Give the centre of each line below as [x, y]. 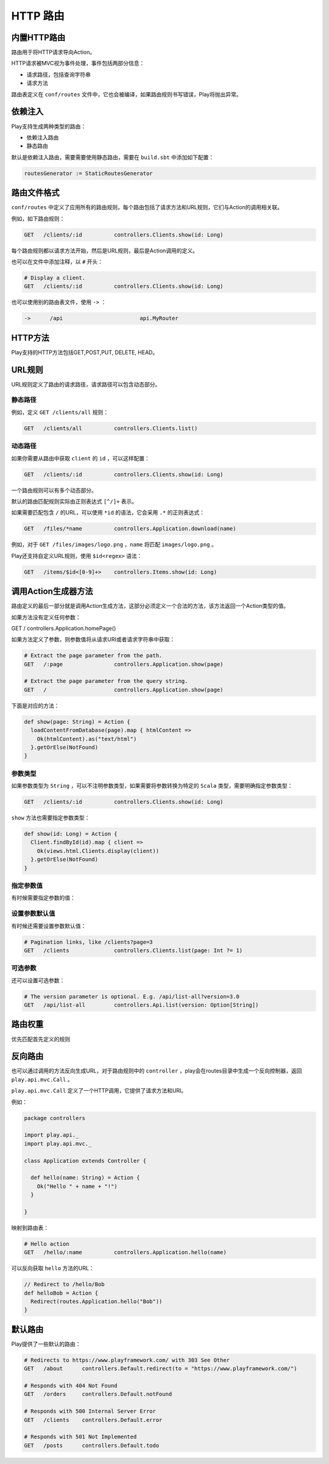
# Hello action [47, 1244]
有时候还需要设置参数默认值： [49, 926]
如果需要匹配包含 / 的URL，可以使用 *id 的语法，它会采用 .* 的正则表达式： [108, 513]
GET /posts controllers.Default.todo [92, 1445]
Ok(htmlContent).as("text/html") [87, 739]
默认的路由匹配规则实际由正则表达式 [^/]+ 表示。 [74, 501]
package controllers [55, 1118]
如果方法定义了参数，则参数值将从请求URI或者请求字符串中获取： [93, 640]
